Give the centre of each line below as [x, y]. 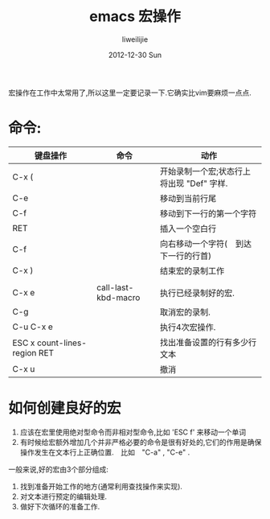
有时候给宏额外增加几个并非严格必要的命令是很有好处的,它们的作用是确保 [141, 442]
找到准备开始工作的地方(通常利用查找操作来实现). [101, 486]
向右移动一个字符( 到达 [206, 244]
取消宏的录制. [185, 312]
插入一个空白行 [188, 229]
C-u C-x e [33, 327]
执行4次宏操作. [188, 327]
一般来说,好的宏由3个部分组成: [58, 469]
